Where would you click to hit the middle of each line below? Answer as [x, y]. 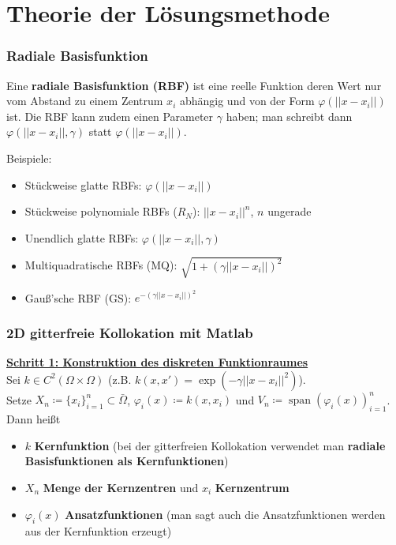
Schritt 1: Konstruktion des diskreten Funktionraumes [157, 362]
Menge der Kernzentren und [121, 487]
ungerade [290, 211]
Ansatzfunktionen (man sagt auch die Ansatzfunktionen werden [225, 514]
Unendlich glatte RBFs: [82, 237]
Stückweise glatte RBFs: [83, 184]
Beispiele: [29, 158]
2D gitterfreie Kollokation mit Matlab [130, 332]
